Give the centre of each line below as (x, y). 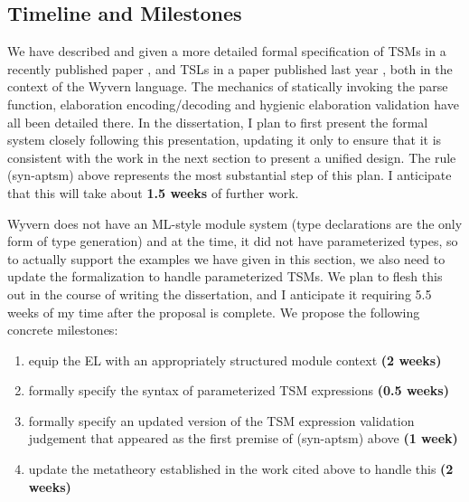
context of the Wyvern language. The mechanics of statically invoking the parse (228, 86)
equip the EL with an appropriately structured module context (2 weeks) (235, 360)
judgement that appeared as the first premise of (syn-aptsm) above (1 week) (243, 438)
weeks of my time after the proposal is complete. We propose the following (214, 312)
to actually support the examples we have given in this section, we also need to (226, 258)
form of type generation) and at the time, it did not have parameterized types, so (233, 241)
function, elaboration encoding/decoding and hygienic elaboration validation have (233, 104)
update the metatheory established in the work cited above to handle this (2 (241, 469)
